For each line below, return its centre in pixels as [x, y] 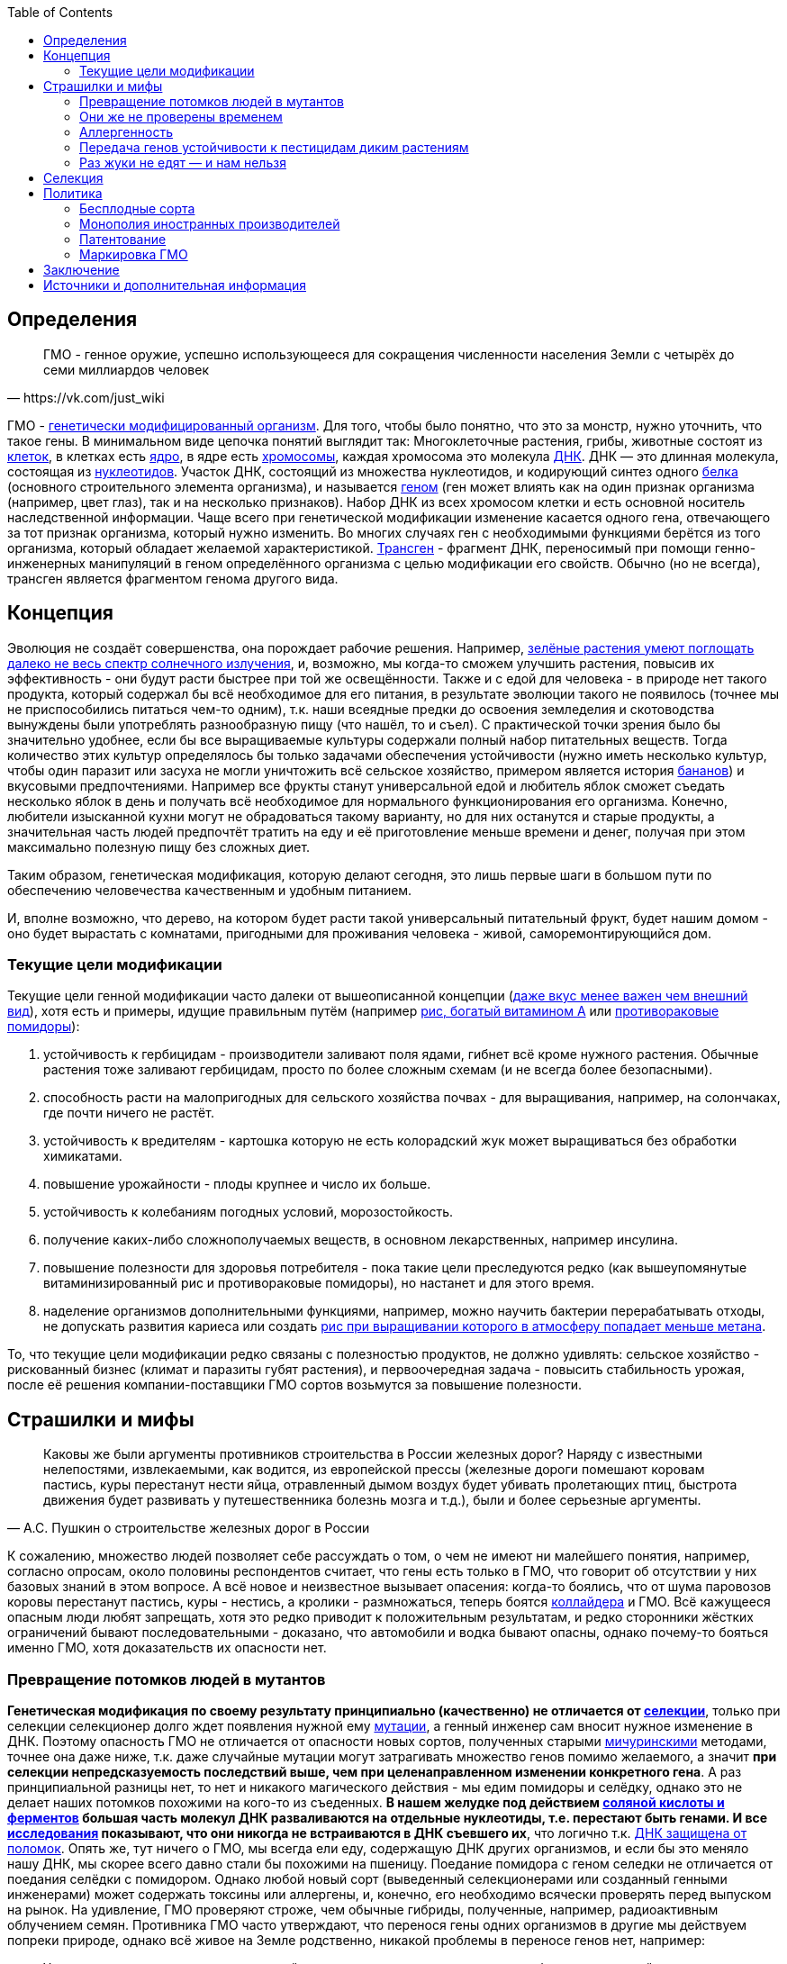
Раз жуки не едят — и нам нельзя [183, 163]
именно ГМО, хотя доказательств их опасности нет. [167, 1648]
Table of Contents [60, 12]
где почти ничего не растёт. [129, 1113]
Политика [73, 193]
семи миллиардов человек [127, 369]
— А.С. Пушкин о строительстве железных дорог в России [189, 1528]
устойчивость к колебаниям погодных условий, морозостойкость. [249, 1212]
